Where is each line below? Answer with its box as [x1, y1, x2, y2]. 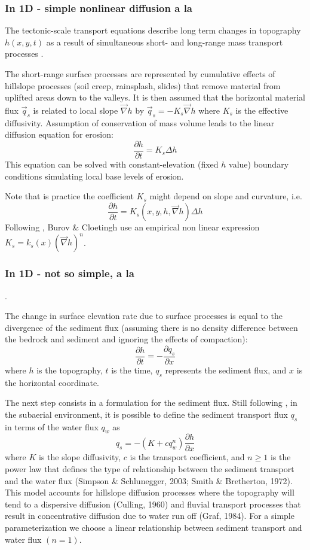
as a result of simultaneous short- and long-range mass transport [46, 35, 283, 48]
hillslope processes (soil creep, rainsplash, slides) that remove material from [5, 79, 281, 92]
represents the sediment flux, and [165, 363, 287, 376]
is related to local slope [33, 104, 118, 116]
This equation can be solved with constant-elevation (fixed [5, 158, 219, 171]
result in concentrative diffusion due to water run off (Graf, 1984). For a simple [5, 509, 294, 522]
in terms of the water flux [5, 420, 99, 433]
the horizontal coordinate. [5, 376, 99, 388]
